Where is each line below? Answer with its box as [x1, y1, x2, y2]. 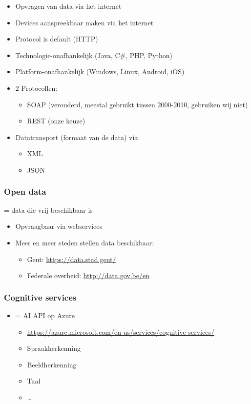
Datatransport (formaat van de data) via [15, 132, 138, 142]
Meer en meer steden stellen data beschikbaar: [15, 237, 154, 247]
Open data [4, 185, 46, 198]
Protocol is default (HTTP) [15, 34, 98, 44]
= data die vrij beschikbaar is [4, 204, 93, 215]
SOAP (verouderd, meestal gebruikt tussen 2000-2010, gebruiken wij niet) [27, 99, 248, 109]
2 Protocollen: [15, 82, 58, 93]
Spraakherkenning [27, 343, 81, 353]
